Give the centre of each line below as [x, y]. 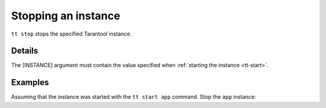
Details [25, 51]
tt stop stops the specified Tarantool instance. [72, 34]
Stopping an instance [66, 16]
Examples [30, 82]
